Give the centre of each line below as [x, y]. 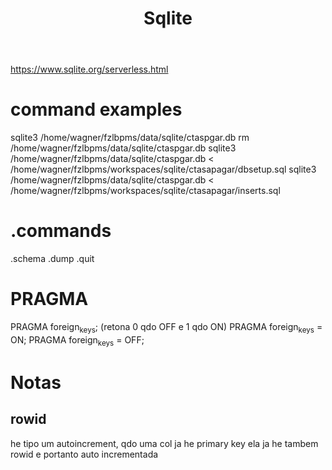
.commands [61, 231]
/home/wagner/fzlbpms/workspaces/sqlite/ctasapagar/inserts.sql [145, 191]
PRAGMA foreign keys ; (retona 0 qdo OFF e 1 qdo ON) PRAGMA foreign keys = [166, 328]
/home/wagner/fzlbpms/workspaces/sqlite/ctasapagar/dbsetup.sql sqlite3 [163, 169]
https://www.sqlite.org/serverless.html [89, 69]
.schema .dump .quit [52, 259]
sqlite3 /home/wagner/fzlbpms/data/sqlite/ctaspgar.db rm [130, 138]
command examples [96, 109]
